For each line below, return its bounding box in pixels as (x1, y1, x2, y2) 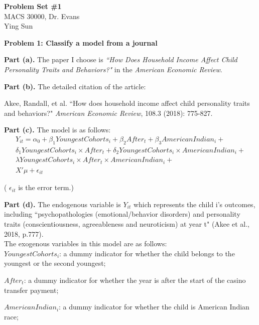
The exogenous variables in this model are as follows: (4, 238, 167, 249)
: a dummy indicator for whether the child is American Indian (59, 301, 249, 312)
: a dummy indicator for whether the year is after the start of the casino (24, 274, 246, 285)
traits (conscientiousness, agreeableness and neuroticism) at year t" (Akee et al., (4, 219, 249, 229)
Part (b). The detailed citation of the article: (4, 81, 146, 91)
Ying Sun (4, 21, 33, 31)
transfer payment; (4, 284, 59, 295)
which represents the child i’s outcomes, (133, 199, 255, 209)
